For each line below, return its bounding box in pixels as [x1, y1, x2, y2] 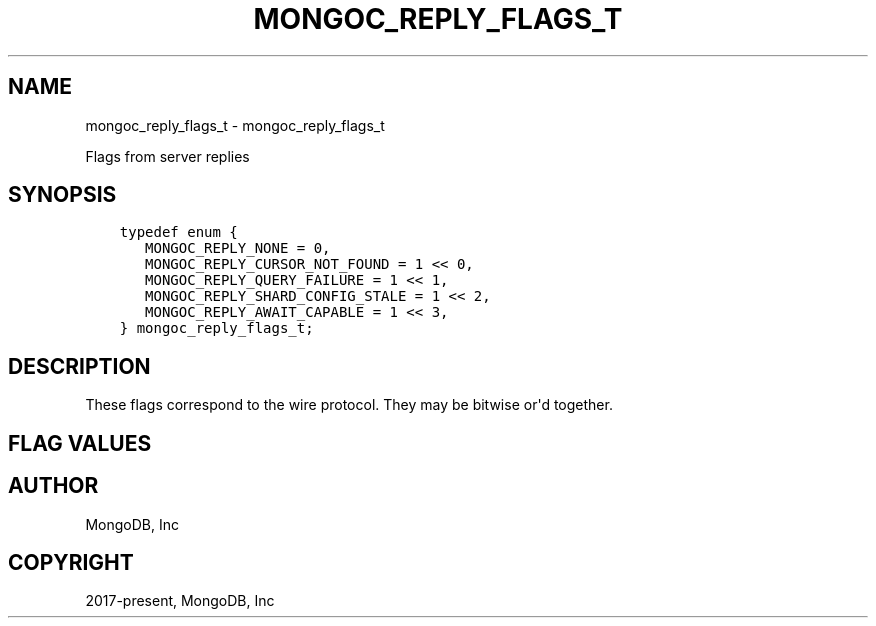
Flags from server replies [85, 147, 250, 165]
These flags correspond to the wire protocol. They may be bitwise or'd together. [85, 396, 613, 414]
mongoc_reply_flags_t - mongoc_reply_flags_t [85, 116, 385, 134]
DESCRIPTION [8, 353, 151, 379]
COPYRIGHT [8, 549, 134, 575]
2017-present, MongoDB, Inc [85, 592, 275, 610]
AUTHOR [8, 473, 99, 499]
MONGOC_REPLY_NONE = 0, [145, 240, 331, 257]
